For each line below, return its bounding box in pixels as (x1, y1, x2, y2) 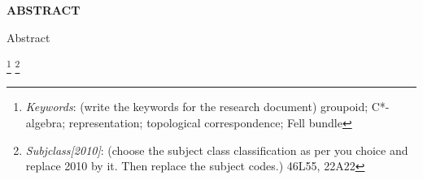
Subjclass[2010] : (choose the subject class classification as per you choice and (25, 141, 408, 158)
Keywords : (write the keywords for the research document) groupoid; (25, 98, 368, 115)
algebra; (25, 114, 66, 131)
